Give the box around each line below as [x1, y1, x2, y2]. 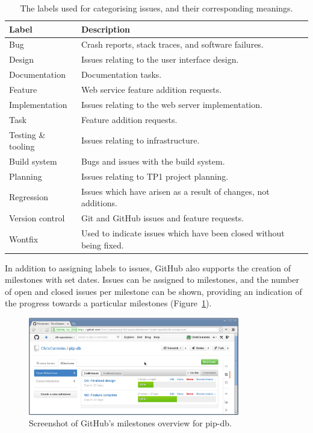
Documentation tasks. [81, 68, 162, 81]
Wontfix [9, 232, 39, 245]
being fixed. [81, 238, 124, 251]
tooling [9, 140, 35, 153]
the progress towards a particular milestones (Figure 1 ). [5, 297, 212, 309]
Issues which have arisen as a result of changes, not [81, 185, 270, 197]
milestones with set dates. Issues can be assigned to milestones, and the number [5, 273, 299, 286]
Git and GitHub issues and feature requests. [81, 212, 244, 224]
